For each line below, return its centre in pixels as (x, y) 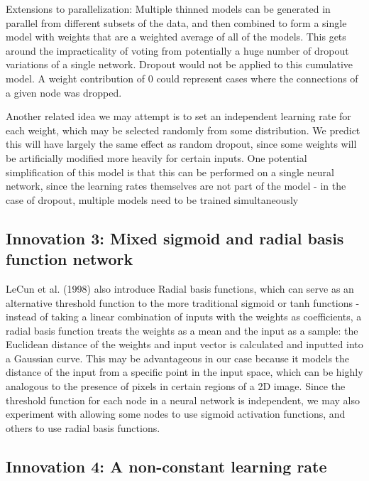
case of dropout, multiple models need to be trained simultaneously (152, 199)
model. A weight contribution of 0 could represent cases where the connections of (182, 78)
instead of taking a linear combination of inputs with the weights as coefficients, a (184, 317)
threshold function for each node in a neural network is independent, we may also (183, 400)
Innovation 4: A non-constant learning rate (166, 466)
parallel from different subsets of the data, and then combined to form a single (176, 22)
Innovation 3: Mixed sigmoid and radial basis (175, 238)
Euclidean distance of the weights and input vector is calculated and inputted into (184, 344)
